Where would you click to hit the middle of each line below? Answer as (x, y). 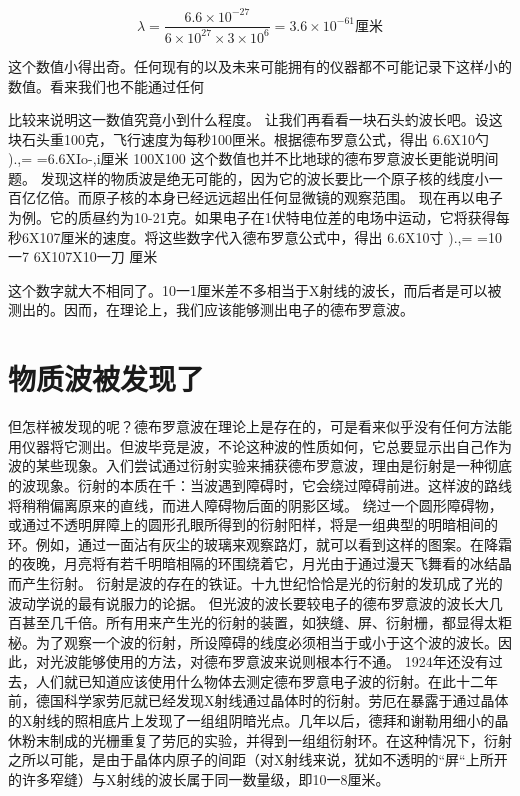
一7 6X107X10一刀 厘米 (83, 256)
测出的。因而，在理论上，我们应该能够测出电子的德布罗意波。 (211, 309)
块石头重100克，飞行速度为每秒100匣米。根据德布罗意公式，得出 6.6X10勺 (249, 138)
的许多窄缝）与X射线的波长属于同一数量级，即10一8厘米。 (199, 778)
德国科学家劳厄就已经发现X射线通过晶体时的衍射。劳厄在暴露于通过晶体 (272, 700)
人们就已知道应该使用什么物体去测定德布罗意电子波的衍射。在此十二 (259, 680)
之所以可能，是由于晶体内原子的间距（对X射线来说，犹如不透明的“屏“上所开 (258, 759)
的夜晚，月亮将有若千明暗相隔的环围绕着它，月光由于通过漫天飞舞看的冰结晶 (260, 563)
